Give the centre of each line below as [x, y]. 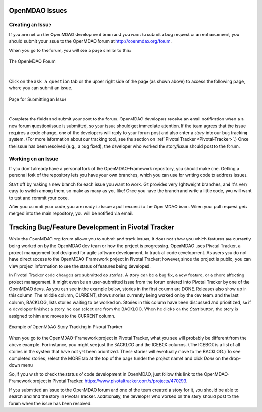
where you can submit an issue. [41, 88]
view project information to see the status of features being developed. [80, 266]
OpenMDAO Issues [38, 10]
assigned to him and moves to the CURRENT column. [62, 316]
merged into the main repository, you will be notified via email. [71, 213]
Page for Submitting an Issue [38, 99]
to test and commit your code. [39, 198]
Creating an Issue [30, 25]
